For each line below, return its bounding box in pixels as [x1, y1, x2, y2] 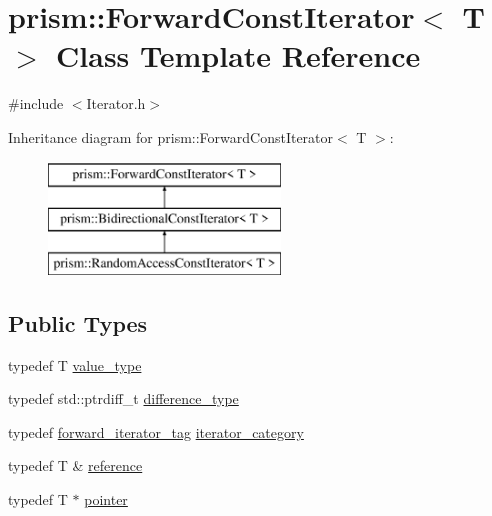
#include [8, 93, 64, 114]
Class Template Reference [56, 35, 421, 76]
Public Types [8, 307, 148, 338]
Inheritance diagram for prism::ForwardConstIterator [8, 126, 334, 147]
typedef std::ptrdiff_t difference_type [8, 388, 239, 409]
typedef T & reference [8, 455, 143, 476]
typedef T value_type [8, 354, 142, 375]
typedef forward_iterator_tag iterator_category [8, 421, 304, 442]
